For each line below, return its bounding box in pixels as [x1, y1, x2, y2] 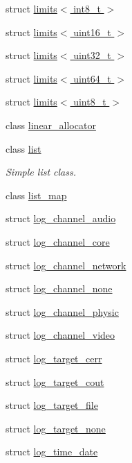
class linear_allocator [6, 117, 96, 132]
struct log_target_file [6, 398, 98, 412]
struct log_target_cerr [6, 351, 102, 365]
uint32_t [73, 48, 111, 62]
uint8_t [73, 94, 106, 109]
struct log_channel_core [6, 234, 110, 249]
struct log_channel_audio [6, 211, 116, 226]
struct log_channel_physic [6, 304, 119, 319]
